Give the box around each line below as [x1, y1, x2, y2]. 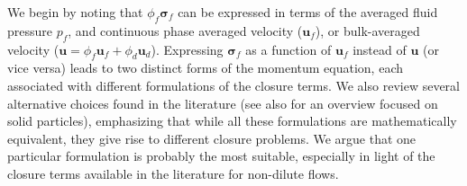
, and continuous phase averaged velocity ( [68, 21, 303, 40]
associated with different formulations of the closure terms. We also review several [7, 75, 460, 94]
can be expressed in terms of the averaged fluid [178, 3, 438, 21]
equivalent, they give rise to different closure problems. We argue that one [7, 128, 417, 147]
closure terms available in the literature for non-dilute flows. [7, 164, 339, 182]
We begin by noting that [7, 3, 143, 21]
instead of [353, 40, 407, 58]
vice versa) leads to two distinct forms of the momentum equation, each [7, 58, 403, 77]
